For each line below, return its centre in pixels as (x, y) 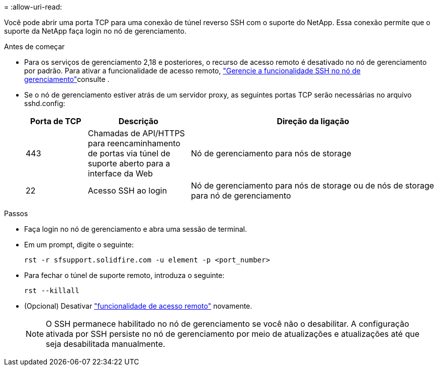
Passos (16, 213)
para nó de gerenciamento (241, 196)
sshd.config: (45, 103)
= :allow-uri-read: (33, 7)
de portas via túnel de (129, 153)
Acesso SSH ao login (127, 191)
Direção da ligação (313, 121)
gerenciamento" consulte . (67, 79)
